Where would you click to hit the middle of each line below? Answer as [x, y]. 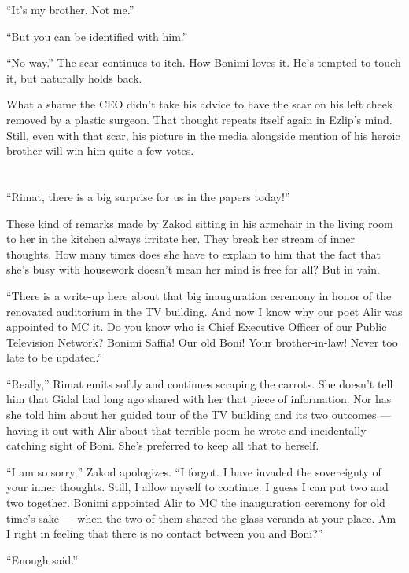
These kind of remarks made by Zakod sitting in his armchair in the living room [200, 223]
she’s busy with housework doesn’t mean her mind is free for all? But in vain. [193, 269]
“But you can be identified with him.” [97, 36]
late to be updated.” [55, 357]
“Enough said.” [42, 559]
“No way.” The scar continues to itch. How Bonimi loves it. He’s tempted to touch [204, 62]
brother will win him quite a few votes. [100, 151]
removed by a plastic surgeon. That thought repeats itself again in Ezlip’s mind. [199, 119]
